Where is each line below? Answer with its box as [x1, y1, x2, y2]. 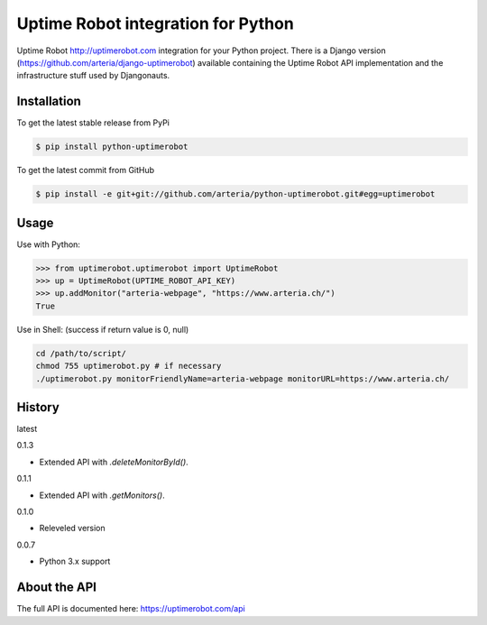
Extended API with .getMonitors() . [39, 490, 166, 501]
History [16, 400, 60, 415]
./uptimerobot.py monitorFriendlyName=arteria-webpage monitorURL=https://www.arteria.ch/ [35, 373, 450, 383]
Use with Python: [16, 239, 81, 250]
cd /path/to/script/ [35, 348, 126, 358]
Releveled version [39, 523, 106, 534]
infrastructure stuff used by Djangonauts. [16, 70, 170, 81]
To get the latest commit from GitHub [16, 165, 155, 176]
